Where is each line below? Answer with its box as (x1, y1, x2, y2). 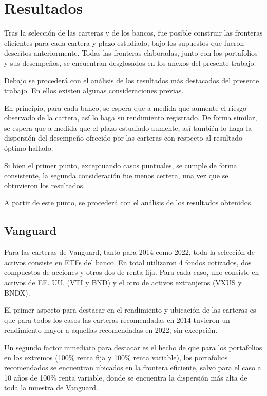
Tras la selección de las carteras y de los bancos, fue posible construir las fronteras (4, 27, 263, 38)
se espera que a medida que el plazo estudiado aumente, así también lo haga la (4, 122, 252, 133)
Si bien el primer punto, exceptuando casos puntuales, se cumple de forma (4, 160, 237, 170)
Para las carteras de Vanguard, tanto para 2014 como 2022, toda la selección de (4, 247, 255, 257)
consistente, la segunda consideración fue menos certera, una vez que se (4, 170, 228, 181)
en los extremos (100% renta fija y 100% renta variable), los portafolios (4, 352, 228, 363)
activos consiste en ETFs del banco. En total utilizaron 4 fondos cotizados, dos (4, 256, 252, 267)
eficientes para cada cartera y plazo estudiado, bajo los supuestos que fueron (4, 37, 244, 48)
